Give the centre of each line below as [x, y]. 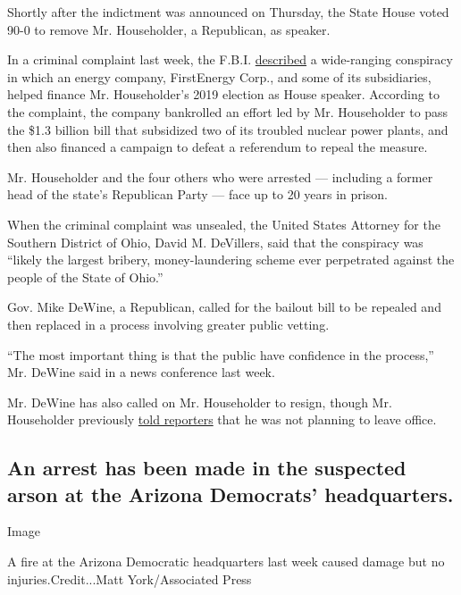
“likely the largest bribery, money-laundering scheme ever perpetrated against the [231, 260]
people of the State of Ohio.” [85, 277]
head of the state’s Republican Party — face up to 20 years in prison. [197, 194]
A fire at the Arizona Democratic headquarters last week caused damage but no [226, 561]
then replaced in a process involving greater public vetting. [168, 324]
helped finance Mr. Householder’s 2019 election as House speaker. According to [223, 94]
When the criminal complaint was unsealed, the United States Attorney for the [224, 224]
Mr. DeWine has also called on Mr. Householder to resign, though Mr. [200, 402]
